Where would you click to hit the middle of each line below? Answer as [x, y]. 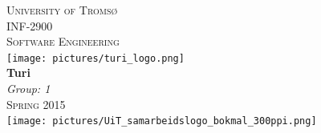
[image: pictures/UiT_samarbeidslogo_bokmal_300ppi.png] [162, 121]
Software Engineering [63, 41]
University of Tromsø [62, 10]
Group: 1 [28, 89]
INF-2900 [30, 25]
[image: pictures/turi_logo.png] [95, 58]
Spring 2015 [36, 104]
